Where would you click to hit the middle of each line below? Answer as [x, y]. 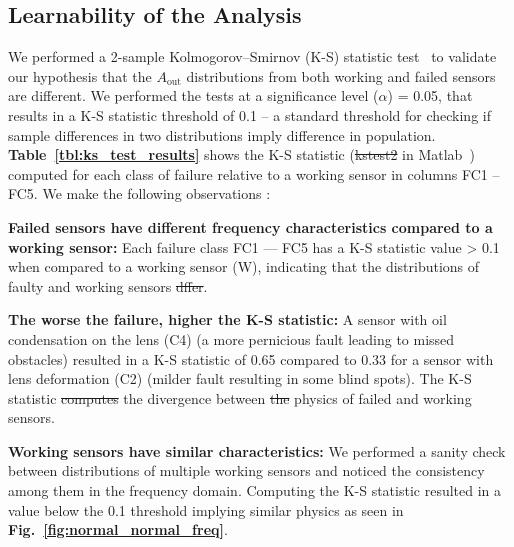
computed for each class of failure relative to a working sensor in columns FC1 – [254, 173]
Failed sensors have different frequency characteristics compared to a [250, 226]
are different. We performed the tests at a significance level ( [193, 95]
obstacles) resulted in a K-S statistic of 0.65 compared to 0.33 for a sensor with [251, 358]
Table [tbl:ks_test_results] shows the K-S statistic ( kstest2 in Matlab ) [241, 154]
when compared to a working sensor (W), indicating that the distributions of [244, 266]
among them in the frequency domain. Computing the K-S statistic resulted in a [255, 490]
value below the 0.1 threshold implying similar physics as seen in [206, 509]
